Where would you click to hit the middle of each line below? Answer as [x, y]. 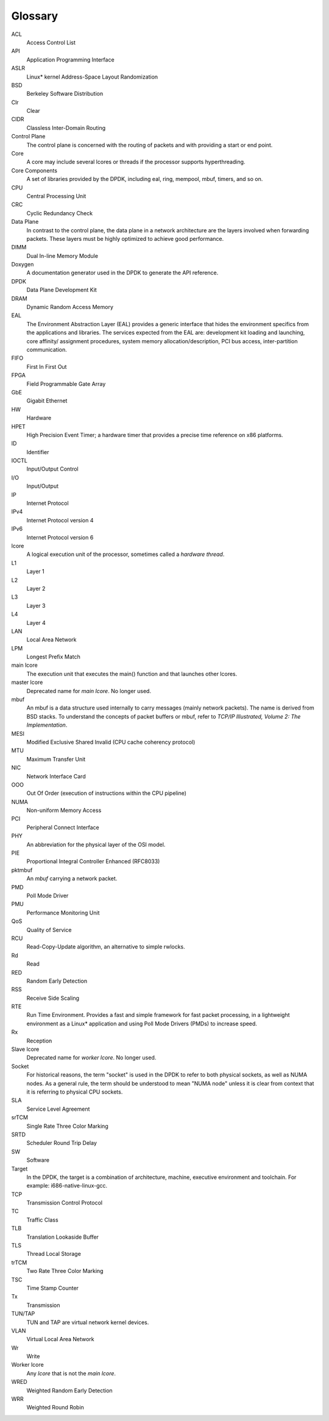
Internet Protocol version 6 [60, 537]
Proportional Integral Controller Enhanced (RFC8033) [93, 861]
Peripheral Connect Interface [63, 827]
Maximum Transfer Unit [56, 759]
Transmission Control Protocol [65, 1203]
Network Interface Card [56, 776]
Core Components [34, 170]
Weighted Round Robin [55, 1408]
